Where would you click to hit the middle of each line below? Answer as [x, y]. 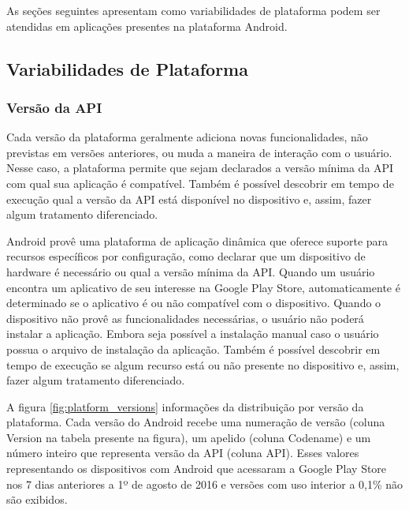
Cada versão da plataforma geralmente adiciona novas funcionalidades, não [187, 137]
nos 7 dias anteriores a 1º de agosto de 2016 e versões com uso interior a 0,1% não [205, 484]
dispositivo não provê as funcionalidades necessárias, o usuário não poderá [185, 318]
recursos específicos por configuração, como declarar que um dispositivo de [186, 256]
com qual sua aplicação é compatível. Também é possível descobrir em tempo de [200, 183]
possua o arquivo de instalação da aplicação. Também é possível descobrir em [193, 349]
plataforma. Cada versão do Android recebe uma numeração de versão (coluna [196, 422]
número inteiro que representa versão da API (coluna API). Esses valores [183, 453]
